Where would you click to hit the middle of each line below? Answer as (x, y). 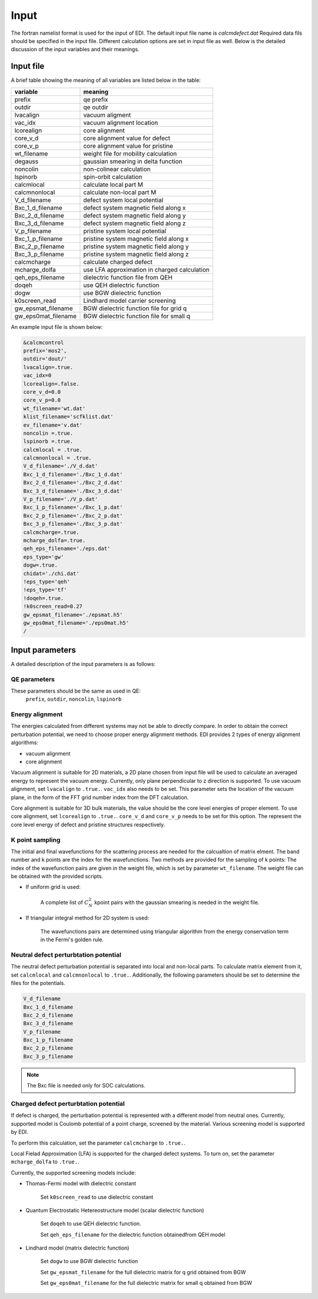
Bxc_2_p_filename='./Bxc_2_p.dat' (73, 515)
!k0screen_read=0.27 (53, 606)
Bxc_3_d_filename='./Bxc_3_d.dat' (73, 491)
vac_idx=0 (37, 375)
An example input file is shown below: (57, 327)
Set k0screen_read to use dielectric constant (97, 1197)
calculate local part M (113, 184)
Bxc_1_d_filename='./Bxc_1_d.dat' (73, 474)
